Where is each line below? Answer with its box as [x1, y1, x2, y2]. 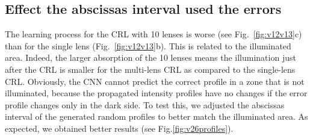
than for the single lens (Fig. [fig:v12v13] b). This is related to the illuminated [5, 39, 291, 52]
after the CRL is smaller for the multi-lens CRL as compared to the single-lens [5, 63, 296, 75]
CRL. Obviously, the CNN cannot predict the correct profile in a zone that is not [5, 75, 305, 87]
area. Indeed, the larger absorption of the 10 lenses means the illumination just [5, 51, 296, 64]
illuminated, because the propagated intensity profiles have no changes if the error [5, 87, 308, 99]
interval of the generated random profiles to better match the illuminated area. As [5, 110, 308, 123]
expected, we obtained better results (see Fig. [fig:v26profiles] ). [5, 122, 234, 134]
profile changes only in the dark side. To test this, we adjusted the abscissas [5, 98, 285, 111]
